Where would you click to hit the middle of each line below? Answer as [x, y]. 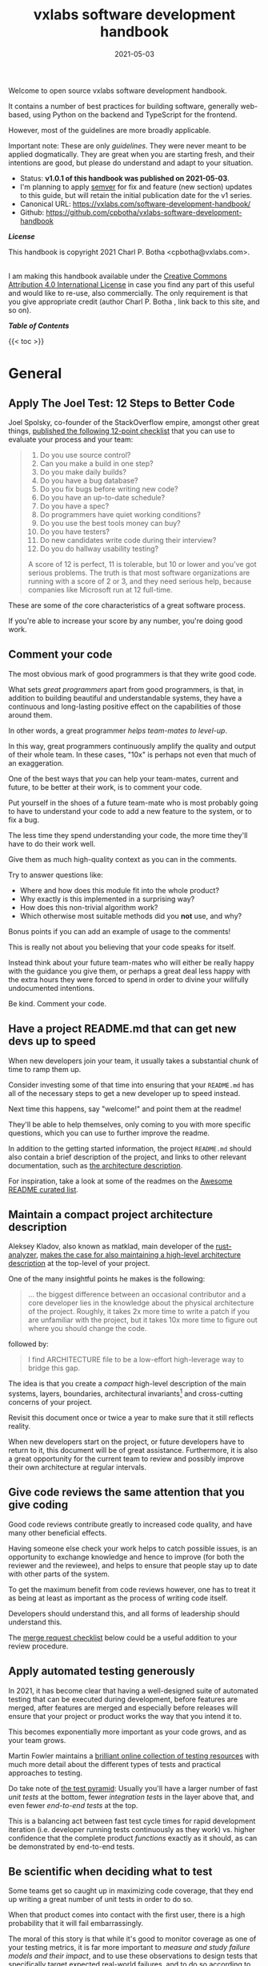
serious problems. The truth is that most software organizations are [139, 572]
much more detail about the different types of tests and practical [115, 1764]
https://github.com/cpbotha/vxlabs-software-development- [144, 212]
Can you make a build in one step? [96, 463]
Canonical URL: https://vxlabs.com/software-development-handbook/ [135, 204]
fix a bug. [24, 819]
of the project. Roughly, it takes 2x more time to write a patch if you [139, 1312]
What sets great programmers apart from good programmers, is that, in [126, 689]
